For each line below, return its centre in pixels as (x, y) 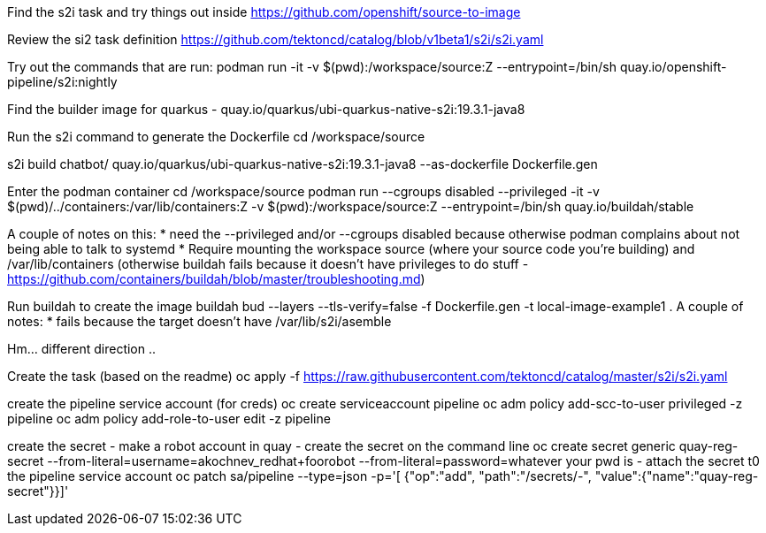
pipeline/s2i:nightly (62, 82)
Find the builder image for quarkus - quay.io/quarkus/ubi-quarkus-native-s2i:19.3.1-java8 (266, 109)
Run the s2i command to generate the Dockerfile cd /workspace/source (216, 137)
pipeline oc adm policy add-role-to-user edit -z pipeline (169, 419)
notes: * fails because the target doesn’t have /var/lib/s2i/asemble (199, 321)
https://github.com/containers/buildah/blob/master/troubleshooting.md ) (216, 279)
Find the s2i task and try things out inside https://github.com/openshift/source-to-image (264, 12)
